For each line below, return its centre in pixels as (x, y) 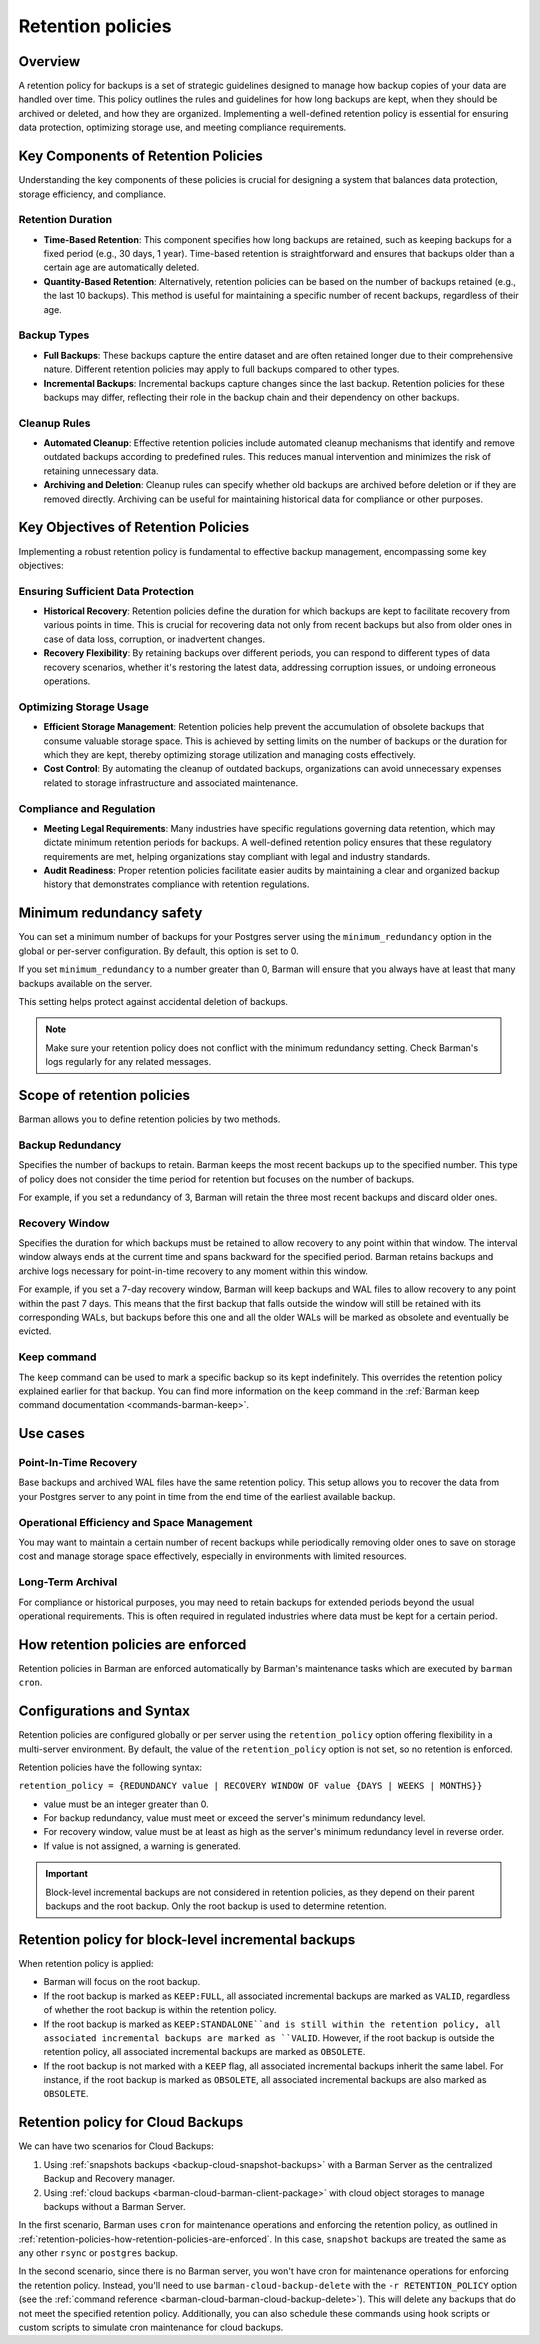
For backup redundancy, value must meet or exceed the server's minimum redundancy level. (234, 1818)
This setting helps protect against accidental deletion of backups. (153, 1001)
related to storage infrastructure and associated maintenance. (171, 782)
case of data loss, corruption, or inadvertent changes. (154, 639)
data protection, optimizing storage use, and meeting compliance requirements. (182, 127)
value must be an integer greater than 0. (126, 1804)
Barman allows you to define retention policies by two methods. (149, 1119)
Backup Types (54, 335)
